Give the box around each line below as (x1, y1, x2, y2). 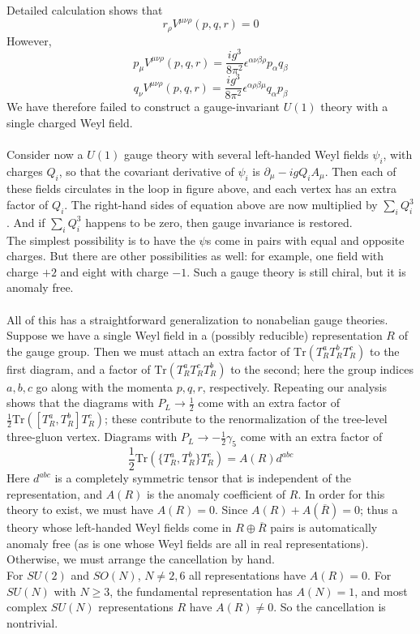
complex (6, 598, 48, 615)
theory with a (320, 98, 388, 115)
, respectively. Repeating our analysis (202, 378, 387, 395)
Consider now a (6, 146, 84, 163)
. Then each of (324, 163, 396, 179)
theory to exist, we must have (6, 501, 153, 518)
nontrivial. (6, 614, 58, 631)
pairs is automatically (270, 519, 378, 536)
